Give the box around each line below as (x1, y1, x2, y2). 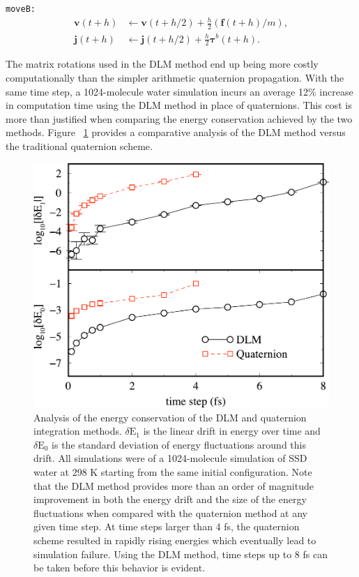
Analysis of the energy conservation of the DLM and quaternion (33, 410, 307, 424)
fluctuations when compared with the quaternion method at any (33, 505, 307, 520)
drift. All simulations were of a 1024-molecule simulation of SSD (33, 451, 307, 465)
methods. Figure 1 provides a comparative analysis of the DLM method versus (6, 125, 346, 140)
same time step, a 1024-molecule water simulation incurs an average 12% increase (6, 84, 353, 98)
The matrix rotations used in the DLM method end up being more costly (6, 57, 319, 71)
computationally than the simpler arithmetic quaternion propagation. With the (6, 70, 344, 84)
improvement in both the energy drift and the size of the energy (33, 492, 307, 507)
